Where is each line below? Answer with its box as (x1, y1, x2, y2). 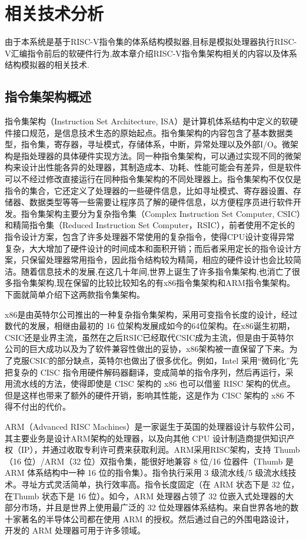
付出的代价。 (21, 400, 71, 413)
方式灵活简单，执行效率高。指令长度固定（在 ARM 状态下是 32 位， (37, 478, 300, 490)
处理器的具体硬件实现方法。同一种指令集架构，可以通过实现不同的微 (29, 149, 293, 162)
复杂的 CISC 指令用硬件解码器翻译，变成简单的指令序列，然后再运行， (12, 366, 285, 378)
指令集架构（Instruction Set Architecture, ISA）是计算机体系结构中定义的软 (5, 115, 290, 127)
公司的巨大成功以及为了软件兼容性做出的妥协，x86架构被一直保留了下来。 (5, 343, 290, 355)
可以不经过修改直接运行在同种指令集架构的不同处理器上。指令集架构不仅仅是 (5, 173, 301, 185)
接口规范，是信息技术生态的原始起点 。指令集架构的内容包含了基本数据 (12, 126, 285, 139)
